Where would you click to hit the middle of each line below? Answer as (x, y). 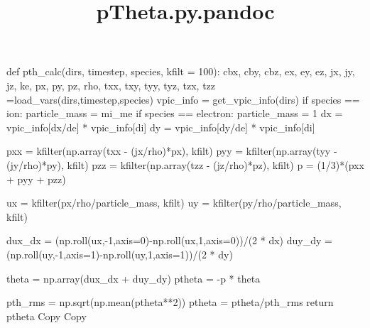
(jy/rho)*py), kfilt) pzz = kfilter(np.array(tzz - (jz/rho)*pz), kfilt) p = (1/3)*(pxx (185, 164)
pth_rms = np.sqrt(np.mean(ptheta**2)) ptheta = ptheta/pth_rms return (170, 302)
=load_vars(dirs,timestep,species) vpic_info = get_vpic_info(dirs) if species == (183, 99)
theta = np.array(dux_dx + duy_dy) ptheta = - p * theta (134, 278)
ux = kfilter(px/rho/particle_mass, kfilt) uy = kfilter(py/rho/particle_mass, (174, 203)
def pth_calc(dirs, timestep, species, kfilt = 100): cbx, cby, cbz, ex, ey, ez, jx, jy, (181, 71)
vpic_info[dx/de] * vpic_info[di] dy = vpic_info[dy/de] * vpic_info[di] (161, 127)
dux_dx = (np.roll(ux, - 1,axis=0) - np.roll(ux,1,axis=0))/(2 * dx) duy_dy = (169, 240)
